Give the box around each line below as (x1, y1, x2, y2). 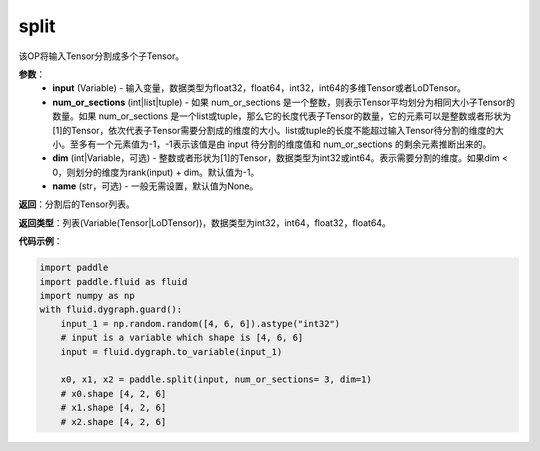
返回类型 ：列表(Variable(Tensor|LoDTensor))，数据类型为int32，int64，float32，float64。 (18, 216, 392, 229)
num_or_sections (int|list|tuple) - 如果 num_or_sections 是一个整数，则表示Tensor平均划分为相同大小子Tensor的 (52, 96, 515, 108)
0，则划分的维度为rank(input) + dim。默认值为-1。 (52, 166, 260, 178)
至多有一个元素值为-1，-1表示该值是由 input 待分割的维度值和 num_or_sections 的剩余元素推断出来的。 (69, 138, 492, 150)
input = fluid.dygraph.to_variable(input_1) (60, 346, 283, 357)
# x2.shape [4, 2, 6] (60, 416, 167, 427)
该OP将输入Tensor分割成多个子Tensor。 (18, 50, 185, 62)
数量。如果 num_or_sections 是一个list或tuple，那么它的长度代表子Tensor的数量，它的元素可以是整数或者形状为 (52, 110, 512, 122)
